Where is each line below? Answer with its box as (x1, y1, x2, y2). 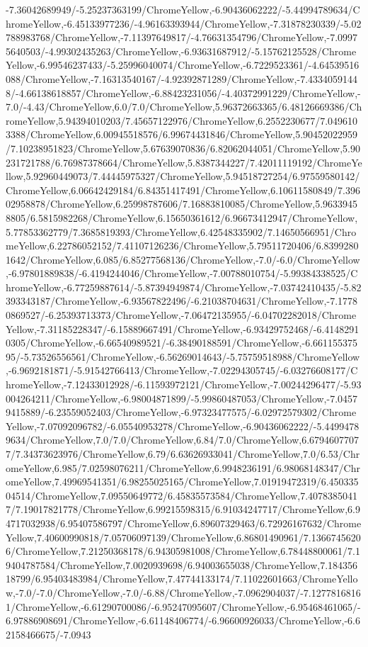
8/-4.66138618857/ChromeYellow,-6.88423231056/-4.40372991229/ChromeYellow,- (6, 85, 361, 100)
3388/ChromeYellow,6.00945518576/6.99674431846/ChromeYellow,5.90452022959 (6, 127, 358, 142)
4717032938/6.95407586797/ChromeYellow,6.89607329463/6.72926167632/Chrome (6, 515, 362, 530)
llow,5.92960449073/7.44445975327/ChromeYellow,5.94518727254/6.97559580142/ (6, 169, 360, 184)
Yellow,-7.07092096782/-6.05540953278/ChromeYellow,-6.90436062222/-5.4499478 (6, 418, 360, 433)
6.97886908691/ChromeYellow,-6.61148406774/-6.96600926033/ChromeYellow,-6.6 (6, 613, 360, 628)
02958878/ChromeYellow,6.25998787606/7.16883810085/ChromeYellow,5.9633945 (6, 196, 358, 211)
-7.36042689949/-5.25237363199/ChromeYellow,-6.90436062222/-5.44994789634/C (6, 2, 360, 16)
